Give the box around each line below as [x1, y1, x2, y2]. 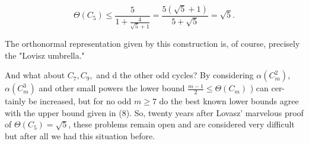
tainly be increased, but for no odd [5, 95, 132, 107]
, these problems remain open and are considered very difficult [68, 118, 295, 130]
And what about [5, 69, 65, 81]
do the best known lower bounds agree [159, 95, 299, 107]
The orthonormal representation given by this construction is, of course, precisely [5, 37, 300, 50]
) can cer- [250, 82, 285, 94]
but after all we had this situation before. [5, 130, 155, 142]
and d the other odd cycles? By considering [96, 69, 254, 81]
